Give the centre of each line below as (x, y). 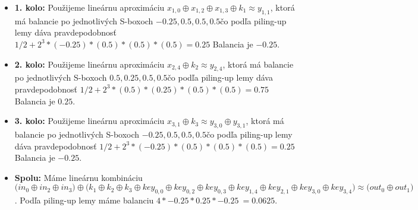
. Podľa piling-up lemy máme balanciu (84, 200)
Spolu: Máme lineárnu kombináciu (78, 177)
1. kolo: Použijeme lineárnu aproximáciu (89, 7)
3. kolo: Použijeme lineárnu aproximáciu (89, 121)
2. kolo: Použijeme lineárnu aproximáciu (89, 64)
